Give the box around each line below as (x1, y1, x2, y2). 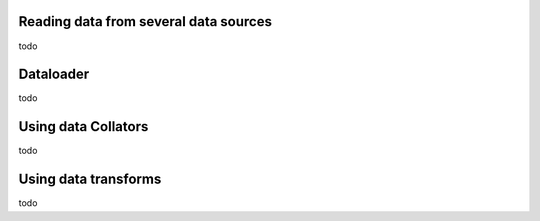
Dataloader (18, 66, 90, 83)
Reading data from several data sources (18, 13, 272, 30)
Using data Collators (18, 118, 149, 135)
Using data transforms (18, 171, 162, 188)
